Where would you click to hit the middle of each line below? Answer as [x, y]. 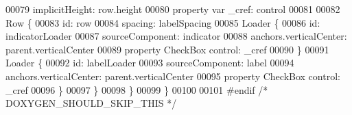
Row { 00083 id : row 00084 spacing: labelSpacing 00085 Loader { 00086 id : [163, 22]
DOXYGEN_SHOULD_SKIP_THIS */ [91, 103]
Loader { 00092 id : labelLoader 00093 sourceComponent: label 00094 [150, 63]
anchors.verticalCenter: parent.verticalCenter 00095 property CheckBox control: [173, 76]
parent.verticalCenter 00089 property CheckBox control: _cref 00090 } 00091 [167, 49]
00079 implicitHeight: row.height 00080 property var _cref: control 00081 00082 [173, 9]
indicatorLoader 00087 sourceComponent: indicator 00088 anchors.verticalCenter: [176, 36]
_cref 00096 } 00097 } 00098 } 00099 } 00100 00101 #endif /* [137, 89]
